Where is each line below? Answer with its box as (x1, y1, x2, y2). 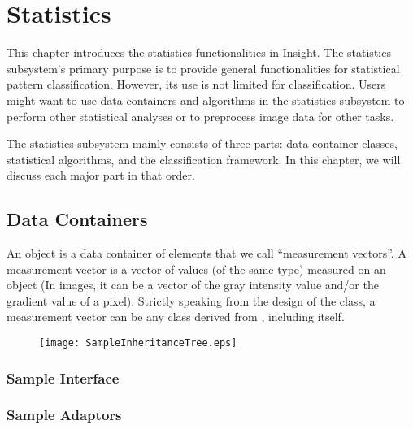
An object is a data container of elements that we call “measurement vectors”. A (7, 245, 406, 262)
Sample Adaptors (7, 405, 122, 425)
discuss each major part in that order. (7, 167, 195, 184)
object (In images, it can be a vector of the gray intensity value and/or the (7, 276, 379, 293)
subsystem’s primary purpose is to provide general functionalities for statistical (7, 59, 400, 76)
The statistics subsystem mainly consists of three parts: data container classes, (7, 135, 398, 152)
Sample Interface (7, 367, 120, 388)
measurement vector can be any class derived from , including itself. (7, 308, 345, 325)
